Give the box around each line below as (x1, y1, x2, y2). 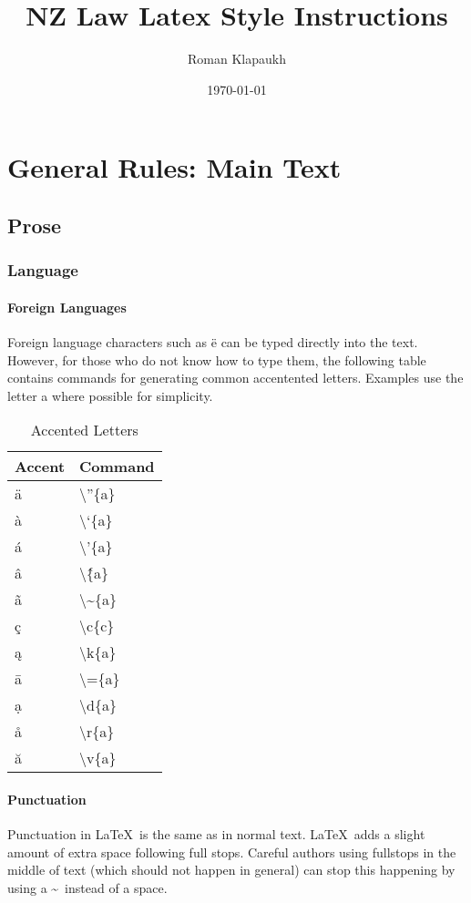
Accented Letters (30, 419, 138, 441)
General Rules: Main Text (7, 149, 342, 186)
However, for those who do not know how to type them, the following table (7, 350, 426, 369)
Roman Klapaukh (188, 49, 286, 68)
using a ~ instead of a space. (7, 877, 168, 897)
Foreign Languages (7, 297, 127, 316)
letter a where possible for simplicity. (7, 385, 213, 405)
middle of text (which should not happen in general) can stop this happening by (7, 860, 456, 879)
